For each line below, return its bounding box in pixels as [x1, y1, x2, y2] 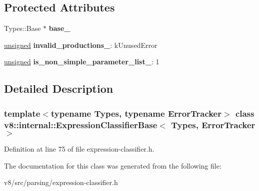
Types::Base [4, 23, 41, 33]
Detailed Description [4, 81, 113, 96]
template [4, 107, 40, 119]
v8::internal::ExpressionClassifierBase [4, 118, 157, 131]
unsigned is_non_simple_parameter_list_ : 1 [4, 56, 159, 67]
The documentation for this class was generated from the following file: [4, 160, 221, 171]
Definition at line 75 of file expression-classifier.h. [4, 143, 154, 154]
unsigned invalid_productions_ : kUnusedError [4, 39, 157, 50]
